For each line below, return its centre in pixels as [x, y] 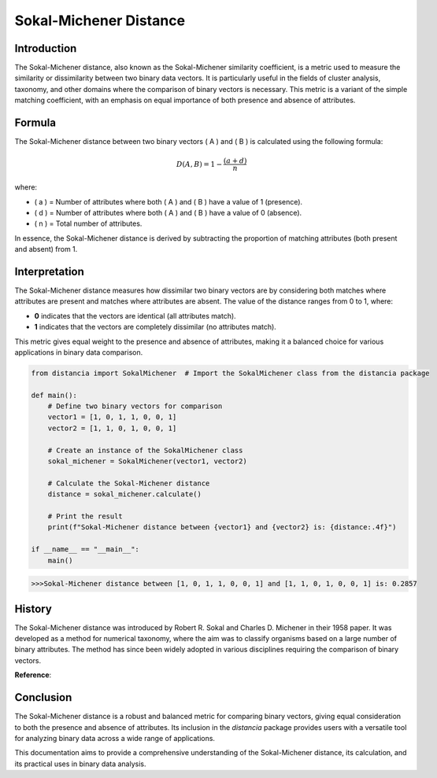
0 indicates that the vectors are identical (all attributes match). [135, 315]
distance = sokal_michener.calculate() [125, 494]
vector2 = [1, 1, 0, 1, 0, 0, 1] [112, 428]
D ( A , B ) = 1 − [199, 164]
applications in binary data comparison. [79, 352]
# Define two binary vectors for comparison [135, 406]
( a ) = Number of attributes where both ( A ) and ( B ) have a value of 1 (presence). [169, 201]
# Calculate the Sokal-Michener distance [129, 483]
